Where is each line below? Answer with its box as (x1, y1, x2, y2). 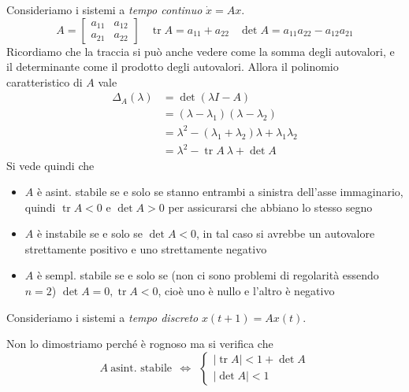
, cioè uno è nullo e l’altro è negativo (158, 283, 335, 299)
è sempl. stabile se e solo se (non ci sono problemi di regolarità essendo (36, 267, 379, 283)
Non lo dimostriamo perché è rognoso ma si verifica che (6, 335, 273, 352)
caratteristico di (6, 73, 83, 90)
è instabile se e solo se (36, 225, 143, 242)
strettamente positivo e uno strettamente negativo (24, 240, 267, 257)
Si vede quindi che (6, 157, 95, 173)
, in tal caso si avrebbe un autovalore (196, 225, 375, 242)
